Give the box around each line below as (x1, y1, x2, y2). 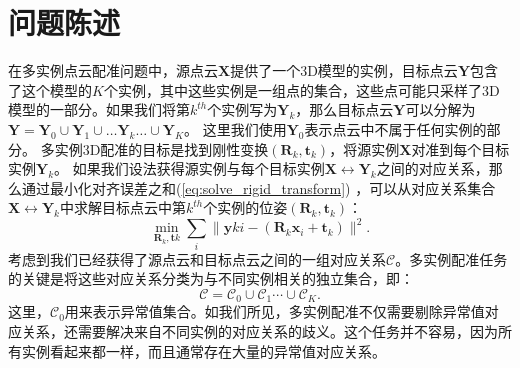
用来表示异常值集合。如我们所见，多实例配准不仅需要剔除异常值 (64, 301, 485, 322)
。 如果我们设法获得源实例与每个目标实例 (54, 158, 325, 179)
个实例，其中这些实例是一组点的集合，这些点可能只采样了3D (103, 79, 500, 100)
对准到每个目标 (411, 138, 510, 159)
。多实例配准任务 (395, 248, 508, 269)
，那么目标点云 (295, 99, 394, 120)
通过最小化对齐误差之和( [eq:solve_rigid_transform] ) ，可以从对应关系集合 (21, 177, 496, 198)
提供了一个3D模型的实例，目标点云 (230, 60, 458, 81)
